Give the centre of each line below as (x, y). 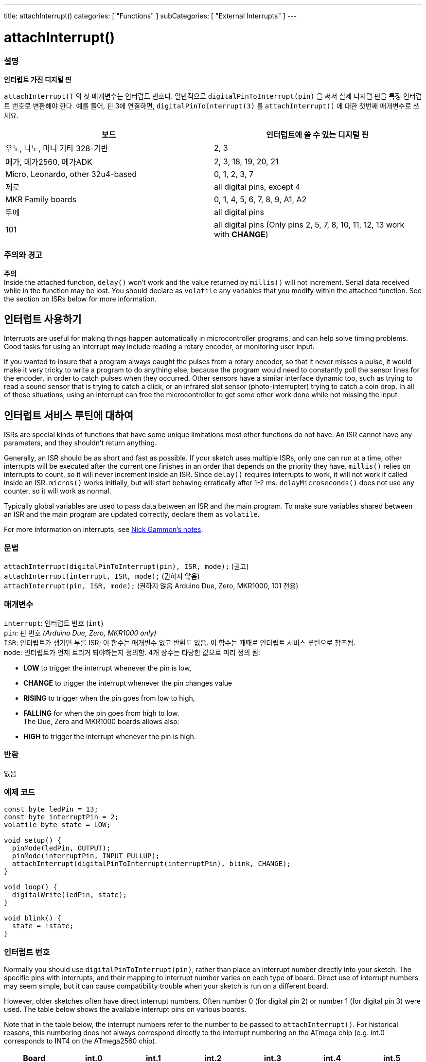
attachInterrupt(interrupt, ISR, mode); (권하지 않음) (102, 576)
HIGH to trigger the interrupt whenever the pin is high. (110, 736)
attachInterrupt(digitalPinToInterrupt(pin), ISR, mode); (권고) (126, 566)
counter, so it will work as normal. (58, 491)
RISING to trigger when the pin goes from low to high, (109, 698)
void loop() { (31, 887)
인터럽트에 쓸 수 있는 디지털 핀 (317, 134)
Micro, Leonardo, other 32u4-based (71, 174)
